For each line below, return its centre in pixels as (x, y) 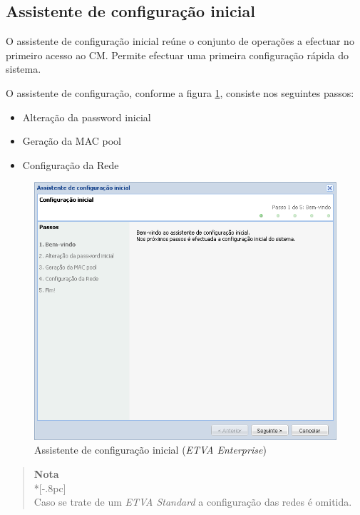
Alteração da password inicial (87, 117)
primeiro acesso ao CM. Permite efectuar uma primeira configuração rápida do (177, 55)
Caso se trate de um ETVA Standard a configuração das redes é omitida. (193, 502)
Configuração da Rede (71, 164)
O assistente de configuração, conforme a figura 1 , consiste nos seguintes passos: (180, 92)
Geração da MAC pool (72, 141)
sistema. (24, 69)
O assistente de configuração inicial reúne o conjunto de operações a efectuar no (180, 41)
